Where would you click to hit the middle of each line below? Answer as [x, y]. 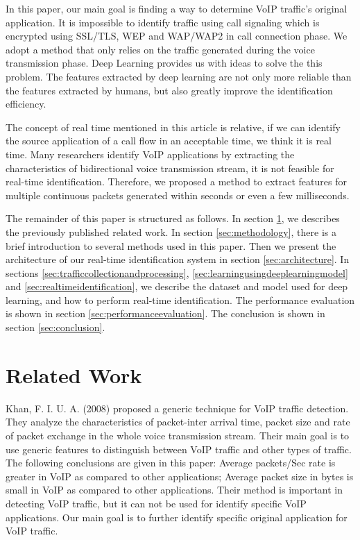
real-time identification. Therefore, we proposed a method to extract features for [176, 182]
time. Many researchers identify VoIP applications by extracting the [150, 154]
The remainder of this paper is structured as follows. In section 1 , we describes [173, 218]
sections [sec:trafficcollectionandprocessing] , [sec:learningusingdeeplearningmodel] [177, 272]
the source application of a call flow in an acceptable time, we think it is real [169, 141]
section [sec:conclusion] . [55, 327]
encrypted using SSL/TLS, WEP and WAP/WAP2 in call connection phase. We [177, 36]
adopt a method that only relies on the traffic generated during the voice [160, 49]
